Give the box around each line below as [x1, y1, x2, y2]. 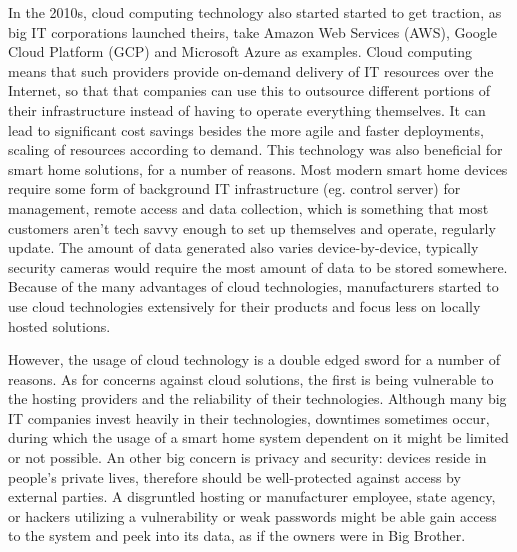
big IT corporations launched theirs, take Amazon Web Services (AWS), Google [8, 21, 497, 42]
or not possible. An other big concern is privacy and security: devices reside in [8, 447, 487, 468]
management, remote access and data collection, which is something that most [8, 197, 489, 218]
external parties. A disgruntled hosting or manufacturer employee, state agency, [8, 486, 496, 507]
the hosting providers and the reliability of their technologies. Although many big [8, 388, 507, 409]
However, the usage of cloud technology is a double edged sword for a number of [8, 349, 500, 370]
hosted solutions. [8, 315, 111, 336]
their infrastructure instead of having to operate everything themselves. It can [8, 99, 486, 120]
